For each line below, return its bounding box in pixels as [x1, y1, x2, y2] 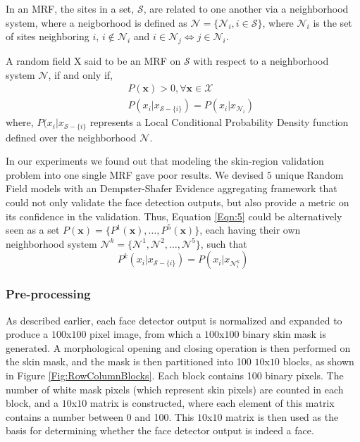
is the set [313, 15, 352, 30]
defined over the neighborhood [6, 130, 137, 144]
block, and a [6, 396, 59, 410]
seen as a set [6, 222, 60, 237]
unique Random [275, 167, 344, 182]
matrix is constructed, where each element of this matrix [89, 396, 335, 410]
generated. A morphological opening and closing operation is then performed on [6, 340, 351, 355]
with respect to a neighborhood [193, 53, 329, 68]
